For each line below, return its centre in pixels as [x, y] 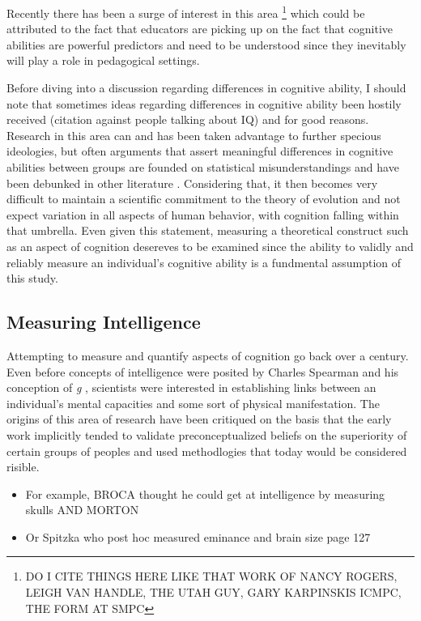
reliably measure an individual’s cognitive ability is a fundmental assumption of [204, 262]
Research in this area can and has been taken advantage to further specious [194, 135]
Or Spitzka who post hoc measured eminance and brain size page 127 [198, 536]
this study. [32, 278]
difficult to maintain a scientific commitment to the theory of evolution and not [204, 199]
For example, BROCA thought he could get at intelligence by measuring [205, 493]
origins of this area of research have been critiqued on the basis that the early [199, 419]
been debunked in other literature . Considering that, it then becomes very [192, 183]
